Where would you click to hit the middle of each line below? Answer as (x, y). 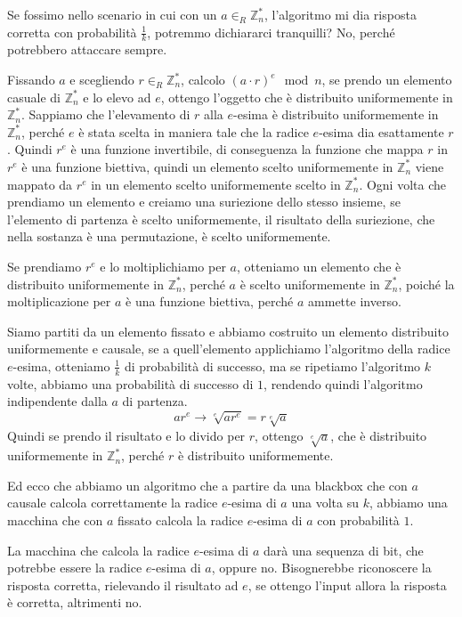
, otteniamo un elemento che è (319, 266)
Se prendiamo (45, 266)
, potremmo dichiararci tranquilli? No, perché (271, 32)
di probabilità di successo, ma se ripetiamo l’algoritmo (272, 365)
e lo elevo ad (117, 97)
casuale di (34, 97)
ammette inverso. (355, 301)
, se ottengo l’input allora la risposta (347, 585)
